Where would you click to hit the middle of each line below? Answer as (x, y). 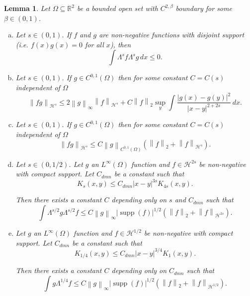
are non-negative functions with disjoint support (172, 35)
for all (94, 44)
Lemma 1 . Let (27, 8)
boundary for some (204, 8)
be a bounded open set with (117, 8)
